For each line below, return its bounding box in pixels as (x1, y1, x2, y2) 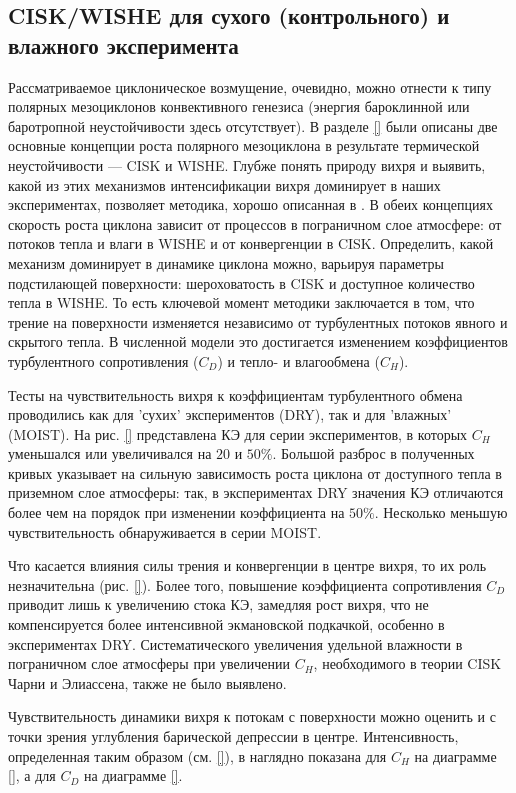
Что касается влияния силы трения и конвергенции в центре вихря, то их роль (8, 555, 487, 576)
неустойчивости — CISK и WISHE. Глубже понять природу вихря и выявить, (8, 154, 486, 175)
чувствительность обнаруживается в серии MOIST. (8, 521, 322, 542)
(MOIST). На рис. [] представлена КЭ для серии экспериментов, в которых (8, 423, 468, 444)
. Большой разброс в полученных (272, 443, 475, 464)
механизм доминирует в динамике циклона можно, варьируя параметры (8, 252, 444, 273)
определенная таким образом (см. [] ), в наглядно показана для (8, 745, 387, 766)
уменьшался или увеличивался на (8, 443, 212, 464)
